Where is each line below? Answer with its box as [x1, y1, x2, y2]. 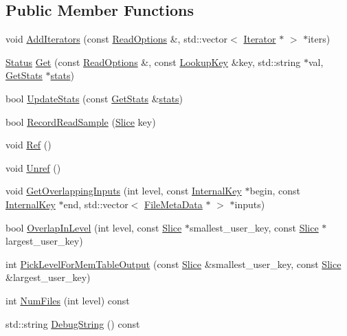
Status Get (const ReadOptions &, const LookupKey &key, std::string [5, 54, 301, 69]
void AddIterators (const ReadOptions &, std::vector [5, 32, 228, 46]
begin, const [249, 183, 301, 198]
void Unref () [5, 160, 61, 175]
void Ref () [5, 137, 52, 152]
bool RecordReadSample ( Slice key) [5, 114, 156, 128]
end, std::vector [63, 197, 128, 211]
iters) [308, 32, 331, 46]
